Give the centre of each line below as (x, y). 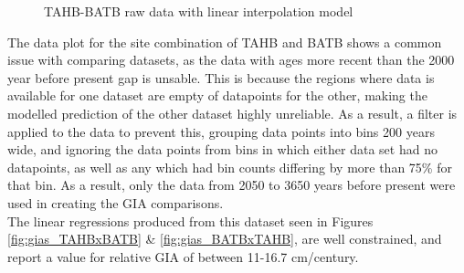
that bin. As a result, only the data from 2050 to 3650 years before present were (232, 185)
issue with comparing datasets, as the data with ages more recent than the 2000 (231, 60)
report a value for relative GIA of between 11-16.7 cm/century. (183, 256)
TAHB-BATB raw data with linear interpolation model (199, 11)
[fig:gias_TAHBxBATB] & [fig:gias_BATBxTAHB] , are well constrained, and (225, 239)
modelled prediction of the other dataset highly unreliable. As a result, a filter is (232, 113)
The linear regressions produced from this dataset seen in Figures (190, 220)
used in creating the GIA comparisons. (116, 202)
